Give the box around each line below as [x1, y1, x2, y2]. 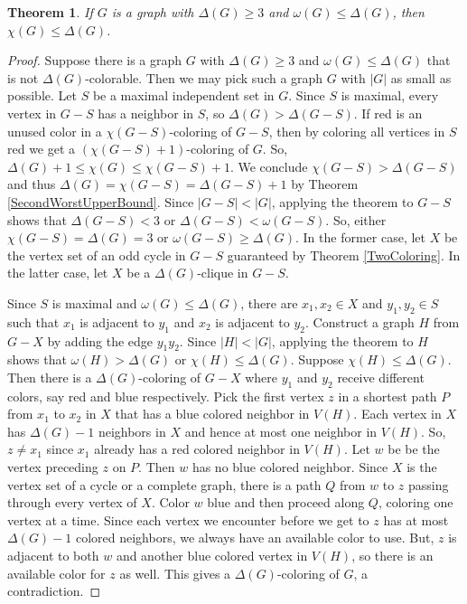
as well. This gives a [119, 563, 231, 582]
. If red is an [353, 103, 423, 122]
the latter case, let [7, 263, 108, 282]
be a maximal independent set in [92, 86, 275, 105]
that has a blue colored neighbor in [115, 404, 310, 423]
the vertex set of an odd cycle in [7, 245, 186, 264]
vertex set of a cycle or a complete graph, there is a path [7, 475, 322, 494]
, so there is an [351, 546, 434, 565]
